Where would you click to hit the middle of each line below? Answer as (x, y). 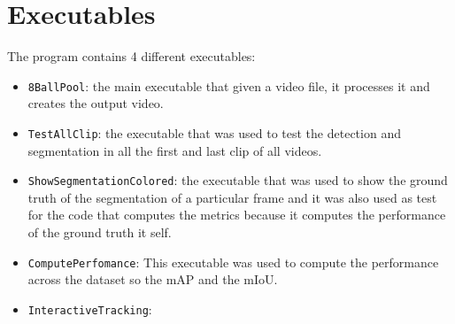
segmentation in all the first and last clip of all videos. (175, 150)
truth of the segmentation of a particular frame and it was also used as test (232, 197)
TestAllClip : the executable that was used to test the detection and (214, 132)
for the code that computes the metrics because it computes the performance (237, 215)
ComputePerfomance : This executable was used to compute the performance (233, 262)
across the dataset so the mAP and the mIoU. (153, 279)
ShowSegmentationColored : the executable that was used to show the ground (238, 180)
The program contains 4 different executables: (131, 56)
